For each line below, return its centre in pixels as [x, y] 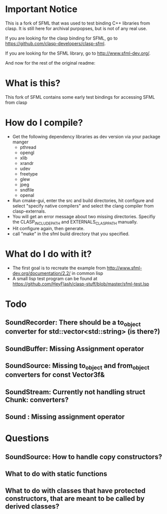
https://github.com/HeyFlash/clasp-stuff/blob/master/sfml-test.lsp [81, 284]
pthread [28, 147]
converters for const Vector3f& [55, 375]
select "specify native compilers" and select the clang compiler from [83, 206]
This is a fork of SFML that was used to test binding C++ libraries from [77, 23]
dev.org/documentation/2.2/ [41, 273]
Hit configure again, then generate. [48, 228]
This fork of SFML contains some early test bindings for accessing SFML [80, 97]
